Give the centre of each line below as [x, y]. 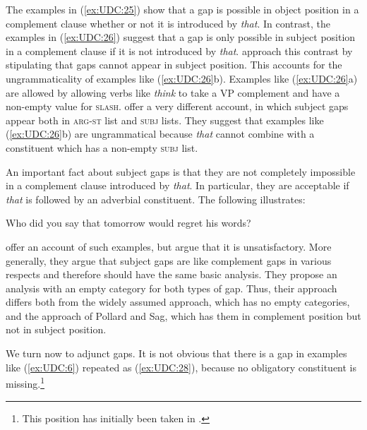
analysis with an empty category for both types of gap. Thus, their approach [172, 288]
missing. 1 [25, 382]
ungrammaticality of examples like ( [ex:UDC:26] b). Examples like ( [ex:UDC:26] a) [182, 78]
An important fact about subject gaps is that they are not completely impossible [181, 171]
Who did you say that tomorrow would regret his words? [128, 223]
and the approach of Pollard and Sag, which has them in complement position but [183, 315]
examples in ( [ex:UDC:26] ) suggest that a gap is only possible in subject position [181, 37]
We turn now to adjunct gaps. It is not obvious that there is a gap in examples [176, 353]
